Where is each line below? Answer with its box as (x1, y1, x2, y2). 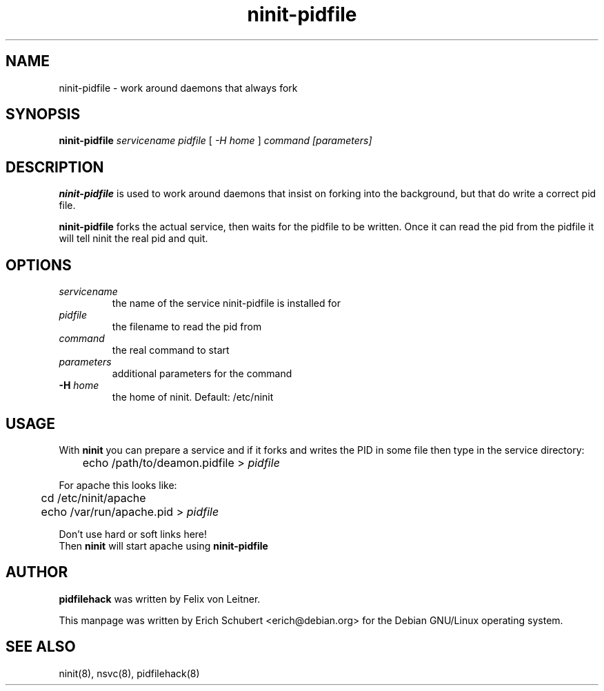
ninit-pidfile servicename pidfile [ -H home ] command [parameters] (59, 134, 372, 147)
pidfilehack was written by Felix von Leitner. (59, 592, 261, 605)
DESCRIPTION (6, 158, 104, 176)
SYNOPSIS (6, 106, 81, 123)
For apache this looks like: (59, 479, 177, 491)
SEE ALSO (6, 638, 76, 656)
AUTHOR (6, 563, 68, 581)
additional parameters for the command (112, 368, 292, 380)
